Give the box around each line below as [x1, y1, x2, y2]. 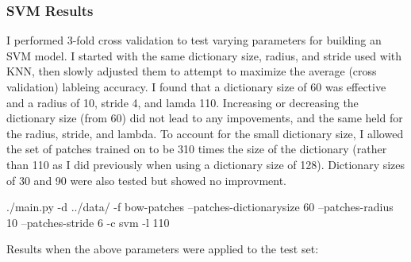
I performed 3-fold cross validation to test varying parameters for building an [6, 32, 382, 48]
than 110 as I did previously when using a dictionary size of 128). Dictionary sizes [6, 156, 405, 172]
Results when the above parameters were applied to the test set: [6, 241, 319, 257]
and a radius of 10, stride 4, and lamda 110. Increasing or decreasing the [6, 94, 359, 110]
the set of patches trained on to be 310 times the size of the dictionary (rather [6, 141, 387, 157]
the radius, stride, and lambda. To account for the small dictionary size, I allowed [6, 125, 404, 141]
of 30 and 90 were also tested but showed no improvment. [6, 171, 286, 188]
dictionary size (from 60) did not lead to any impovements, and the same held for [6, 110, 403, 126]
